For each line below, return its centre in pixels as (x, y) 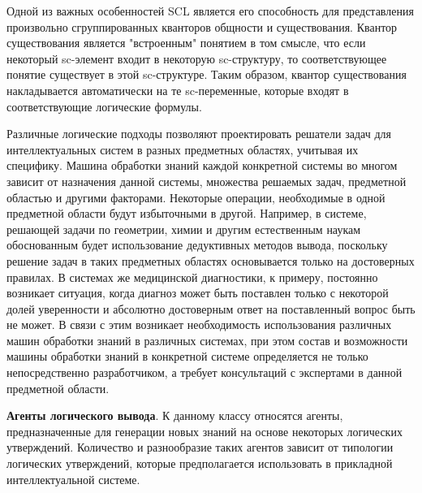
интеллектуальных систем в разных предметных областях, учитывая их (183, 149)
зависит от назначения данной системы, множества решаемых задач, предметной (207, 181)
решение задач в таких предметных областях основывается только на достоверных (211, 260)
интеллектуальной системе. (73, 479)
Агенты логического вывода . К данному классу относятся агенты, (175, 415)
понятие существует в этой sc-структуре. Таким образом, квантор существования (207, 74)
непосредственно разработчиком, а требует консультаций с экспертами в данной (205, 372)
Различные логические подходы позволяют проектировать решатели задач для (199, 134)
